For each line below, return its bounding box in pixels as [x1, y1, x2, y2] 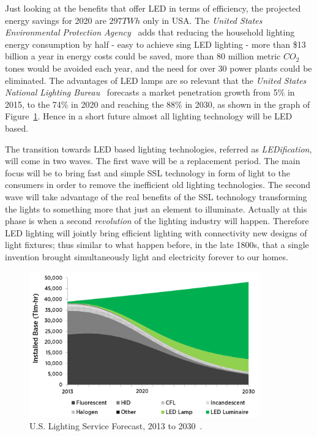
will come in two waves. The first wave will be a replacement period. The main [5, 154, 300, 167]
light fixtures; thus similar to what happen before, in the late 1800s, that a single [5, 238, 309, 251]
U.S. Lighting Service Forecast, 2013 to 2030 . [29, 419, 203, 432]
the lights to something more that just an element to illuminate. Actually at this [5, 202, 307, 215]
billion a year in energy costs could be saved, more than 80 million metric [5, 50, 281, 62]
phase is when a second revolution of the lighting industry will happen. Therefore [5, 214, 309, 227]
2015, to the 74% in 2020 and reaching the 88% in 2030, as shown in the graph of [5, 97, 310, 110]
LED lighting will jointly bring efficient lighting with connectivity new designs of [5, 226, 307, 239]
